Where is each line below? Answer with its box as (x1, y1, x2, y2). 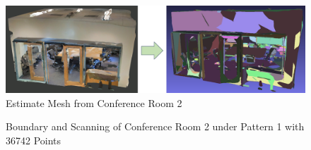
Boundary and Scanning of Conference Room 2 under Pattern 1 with (6, 119, 305, 134)
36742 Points (6, 133, 61, 147)
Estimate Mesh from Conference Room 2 (6, 95, 182, 110)
